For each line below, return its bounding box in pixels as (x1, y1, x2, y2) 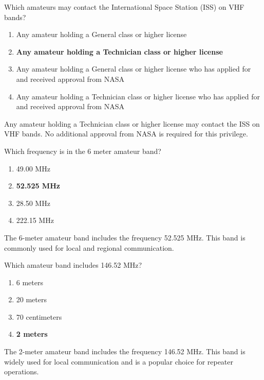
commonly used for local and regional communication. (4, 242, 174, 253)
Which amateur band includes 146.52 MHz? (4, 260, 142, 270)
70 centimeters (16, 311, 62, 322)
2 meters (16, 329, 48, 339)
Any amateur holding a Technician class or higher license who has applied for (16, 91, 260, 101)
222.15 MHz (16, 215, 54, 226)
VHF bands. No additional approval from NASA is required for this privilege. (4, 128, 248, 139)
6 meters (16, 277, 44, 287)
